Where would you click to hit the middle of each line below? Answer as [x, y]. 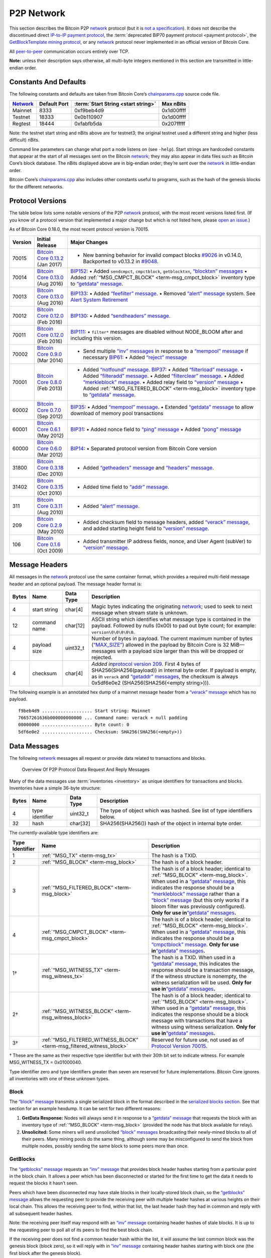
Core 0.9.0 [49, 354]
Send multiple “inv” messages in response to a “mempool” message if [166, 351]
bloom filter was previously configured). [198, 906]
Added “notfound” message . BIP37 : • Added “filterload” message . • [163, 369]
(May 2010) [50, 531]
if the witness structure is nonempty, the [199, 976]
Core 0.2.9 [49, 525]
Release [47, 245]
